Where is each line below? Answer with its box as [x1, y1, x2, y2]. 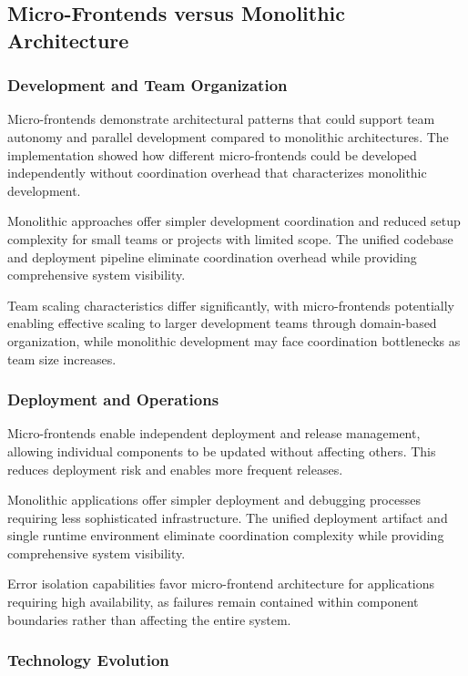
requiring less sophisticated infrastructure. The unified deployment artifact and [7, 507, 448, 527]
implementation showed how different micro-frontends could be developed [7, 145, 417, 164]
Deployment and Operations [7, 388, 219, 411]
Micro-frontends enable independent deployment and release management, [7, 424, 421, 443]
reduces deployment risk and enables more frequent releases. [7, 459, 343, 478]
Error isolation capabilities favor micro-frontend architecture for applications [7, 574, 435, 593]
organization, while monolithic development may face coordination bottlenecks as [7, 331, 461, 350]
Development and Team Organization [7, 74, 288, 97]
